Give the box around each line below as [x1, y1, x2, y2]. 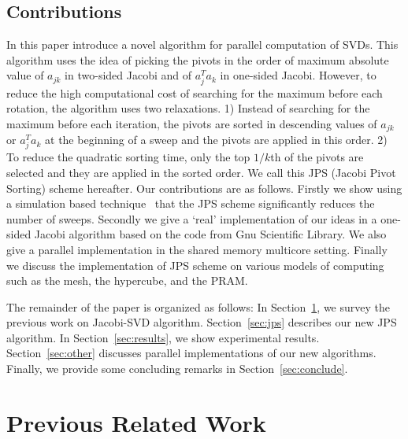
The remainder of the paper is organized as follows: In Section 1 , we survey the [6, 298, 390, 315]
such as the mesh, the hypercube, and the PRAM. [6, 272, 248, 289]
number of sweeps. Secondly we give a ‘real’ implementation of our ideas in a [6, 210, 377, 227]
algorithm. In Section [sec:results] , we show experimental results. [6, 329, 320, 345]
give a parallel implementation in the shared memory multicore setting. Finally [6, 241, 388, 257]
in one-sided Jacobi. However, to [220, 67, 376, 83]
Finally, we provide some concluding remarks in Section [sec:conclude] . [6, 360, 348, 377]
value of [6, 67, 44, 83]
